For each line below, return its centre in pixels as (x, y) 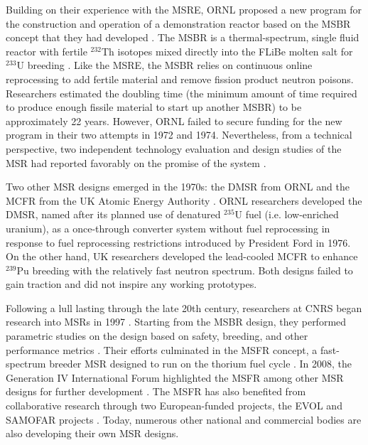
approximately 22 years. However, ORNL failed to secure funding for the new (174, 120)
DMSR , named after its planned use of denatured (113, 214)
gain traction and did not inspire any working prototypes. (131, 284)
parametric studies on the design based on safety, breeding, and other (157, 336)
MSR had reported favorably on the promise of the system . (136, 162)
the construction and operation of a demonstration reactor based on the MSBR (178, 23)
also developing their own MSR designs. (92, 433)
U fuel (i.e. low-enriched (287, 214)
